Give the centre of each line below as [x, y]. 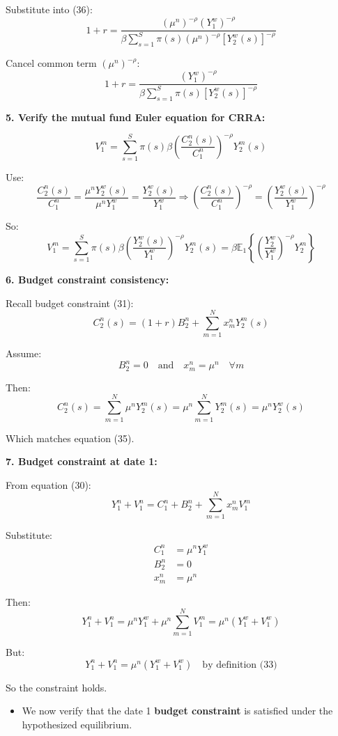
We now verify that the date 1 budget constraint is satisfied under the [177, 711]
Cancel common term [51, 63]
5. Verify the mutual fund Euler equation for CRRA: [136, 117]
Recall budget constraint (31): [70, 303]
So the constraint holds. [56, 687]
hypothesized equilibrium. [77, 725]
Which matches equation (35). [70, 438]
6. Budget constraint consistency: [87, 279]
